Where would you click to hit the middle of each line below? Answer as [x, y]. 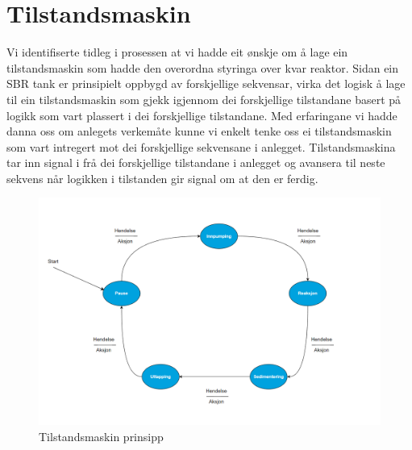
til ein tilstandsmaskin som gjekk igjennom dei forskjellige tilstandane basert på [204, 99]
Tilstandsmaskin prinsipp [101, 436]
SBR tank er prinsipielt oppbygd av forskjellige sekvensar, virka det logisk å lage [206, 83]
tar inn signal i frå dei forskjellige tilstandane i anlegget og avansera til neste [196, 162]
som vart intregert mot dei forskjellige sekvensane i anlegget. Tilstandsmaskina [201, 146]
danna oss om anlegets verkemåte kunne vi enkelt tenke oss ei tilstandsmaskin [199, 131]
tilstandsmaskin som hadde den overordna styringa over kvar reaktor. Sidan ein [203, 67]
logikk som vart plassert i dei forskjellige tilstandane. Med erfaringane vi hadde [202, 115]
